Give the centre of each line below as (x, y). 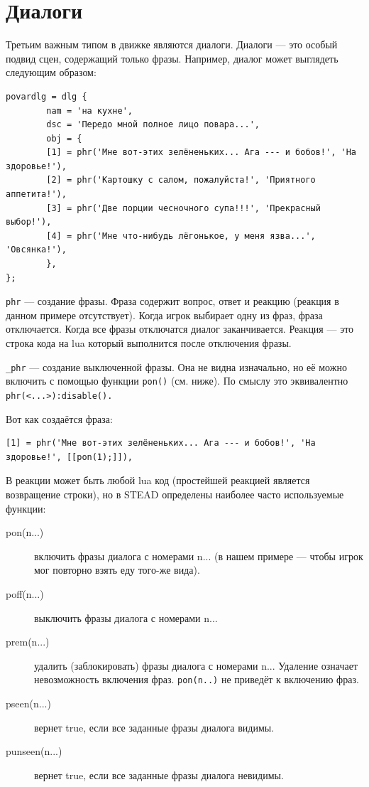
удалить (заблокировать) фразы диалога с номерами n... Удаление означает (196, 665)
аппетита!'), (36, 194)
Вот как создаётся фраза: (59, 418)
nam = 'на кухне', (89, 111)
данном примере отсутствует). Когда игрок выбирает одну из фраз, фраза (164, 315)
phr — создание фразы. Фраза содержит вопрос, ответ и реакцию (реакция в (172, 301)
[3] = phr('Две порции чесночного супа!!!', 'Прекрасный (183, 208)
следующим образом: (51, 72)
